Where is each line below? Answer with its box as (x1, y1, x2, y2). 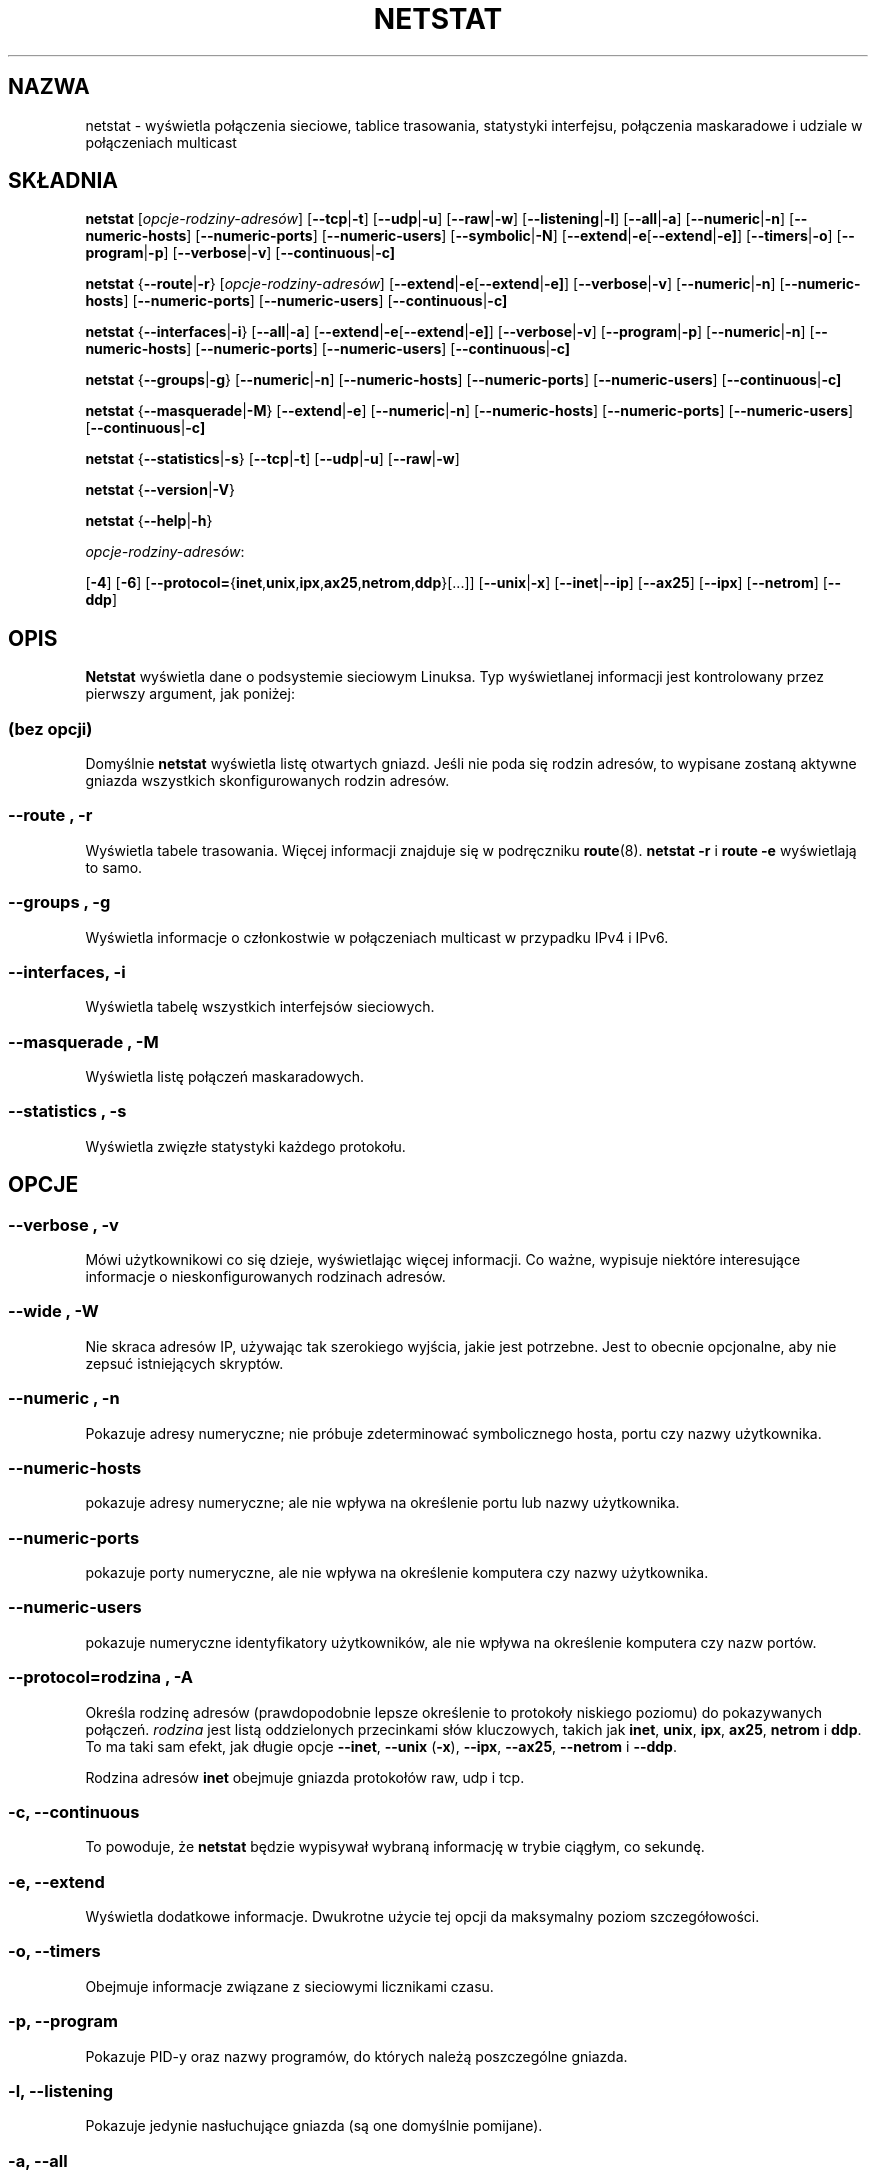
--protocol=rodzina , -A (8, 1667, 194, 1688)
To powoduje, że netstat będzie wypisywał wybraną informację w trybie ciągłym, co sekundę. (85, 1838, 705, 1856)
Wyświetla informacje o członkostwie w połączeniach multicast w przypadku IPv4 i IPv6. (85, 928, 669, 946)
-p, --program (8, 2011, 118, 2032)
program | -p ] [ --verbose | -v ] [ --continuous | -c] (85, 244, 396, 262)
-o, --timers (8, 1941, 101, 1962)
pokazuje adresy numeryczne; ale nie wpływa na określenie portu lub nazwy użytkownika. (85, 1494, 680, 1512)
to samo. (85, 858, 143, 876)
